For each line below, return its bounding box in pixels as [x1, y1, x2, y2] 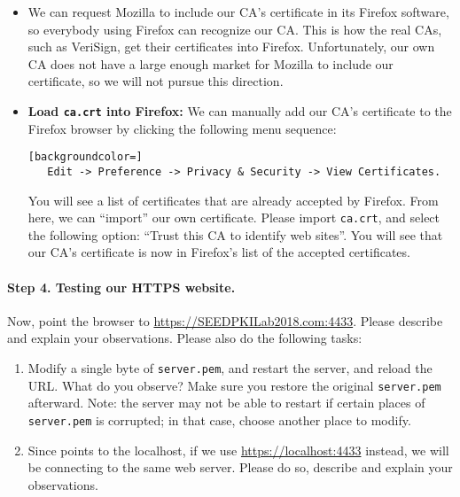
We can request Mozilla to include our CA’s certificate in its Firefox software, [27, 3, 449, 20]
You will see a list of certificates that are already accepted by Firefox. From [27, 190, 439, 209]
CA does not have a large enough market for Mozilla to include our [27, 54, 394, 73]
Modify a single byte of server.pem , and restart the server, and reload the [27, 358, 433, 377]
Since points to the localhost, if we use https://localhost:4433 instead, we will [27, 440, 449, 459]
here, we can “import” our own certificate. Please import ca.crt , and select [27, 208, 441, 227]
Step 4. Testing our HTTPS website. [7, 277, 236, 296]
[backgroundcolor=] [27, 151, 143, 164]
